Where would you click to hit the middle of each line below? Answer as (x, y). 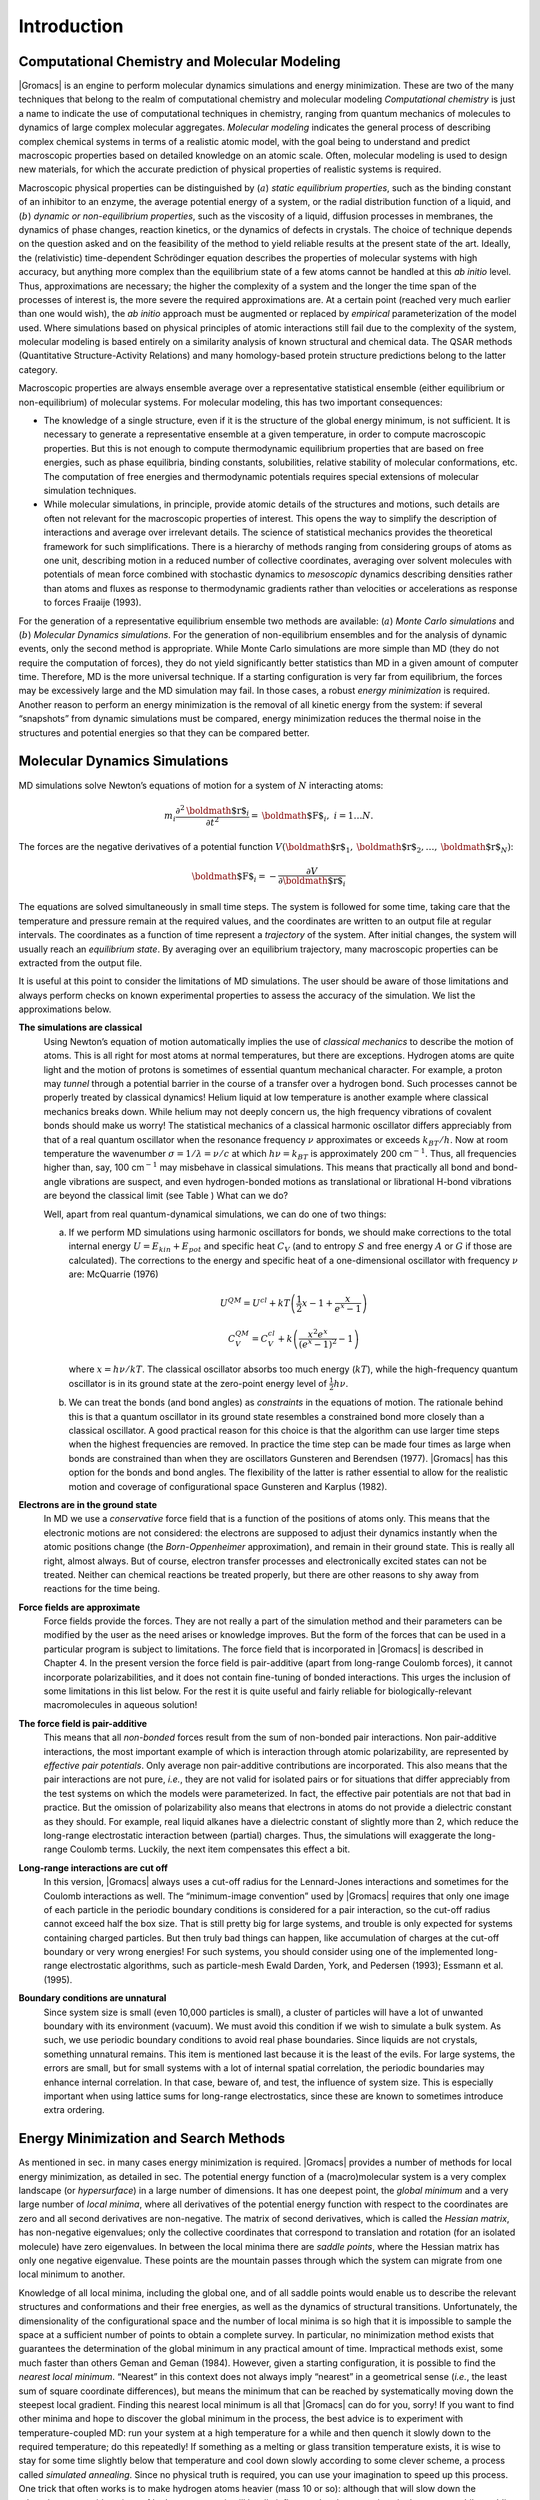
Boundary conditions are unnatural (92, 1998)
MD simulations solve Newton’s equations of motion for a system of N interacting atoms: (201, 785)
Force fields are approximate (79, 1607)
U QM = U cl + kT (255, 1302)
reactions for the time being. (101, 1589)
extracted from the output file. (80, 962)
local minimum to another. (71, 2274)
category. (38, 369)
